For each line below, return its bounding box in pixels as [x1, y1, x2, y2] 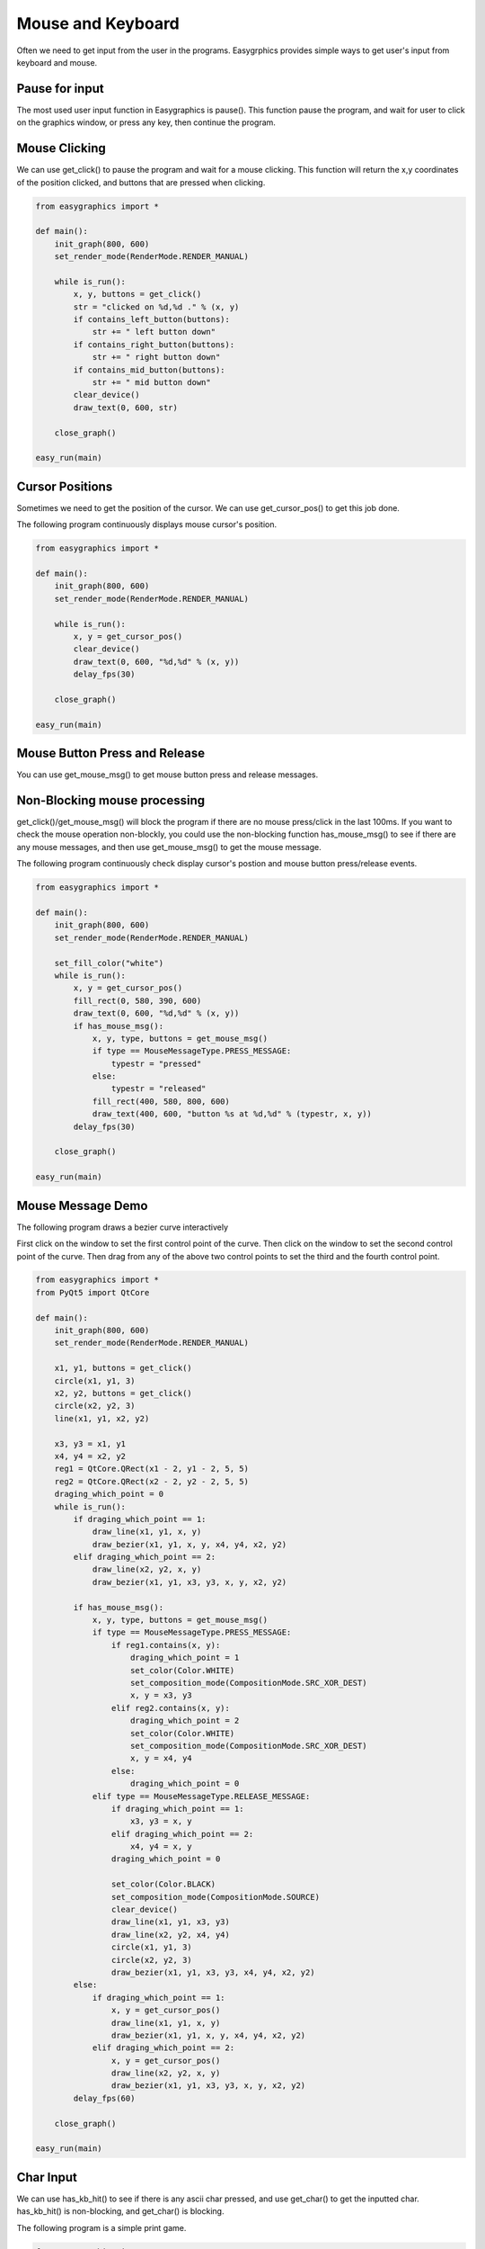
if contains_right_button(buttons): [73, 339, 235, 350]
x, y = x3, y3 [130, 1690, 192, 1700]
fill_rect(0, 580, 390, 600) [73, 995, 202, 1006]
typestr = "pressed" [110, 1058, 202, 1069]
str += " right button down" [92, 352, 221, 363]
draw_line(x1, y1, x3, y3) [110, 1917, 231, 1927]
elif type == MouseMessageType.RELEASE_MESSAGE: [92, 1791, 311, 1801]
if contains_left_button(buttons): [73, 315, 231, 325]
